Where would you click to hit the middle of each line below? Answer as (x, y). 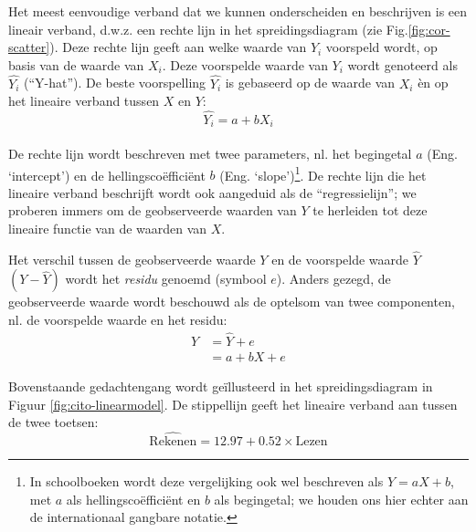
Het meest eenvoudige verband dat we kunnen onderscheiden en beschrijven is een (238, 11)
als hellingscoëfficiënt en (133, 499)
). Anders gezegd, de (333, 279)
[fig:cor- (429, 29)
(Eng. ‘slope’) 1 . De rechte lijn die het (323, 173)
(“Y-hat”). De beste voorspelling (115, 83)
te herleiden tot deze (370, 210)
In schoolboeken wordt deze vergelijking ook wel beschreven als (206, 480)
